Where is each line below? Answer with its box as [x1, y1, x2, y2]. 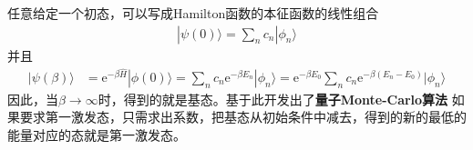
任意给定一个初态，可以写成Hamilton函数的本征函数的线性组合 [7, 4, 379, 22]
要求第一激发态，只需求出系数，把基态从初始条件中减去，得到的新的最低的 [19, 107, 467, 126]
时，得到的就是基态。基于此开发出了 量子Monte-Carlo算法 [98, 89, 448, 108]
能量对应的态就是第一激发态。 [7, 125, 186, 145]
